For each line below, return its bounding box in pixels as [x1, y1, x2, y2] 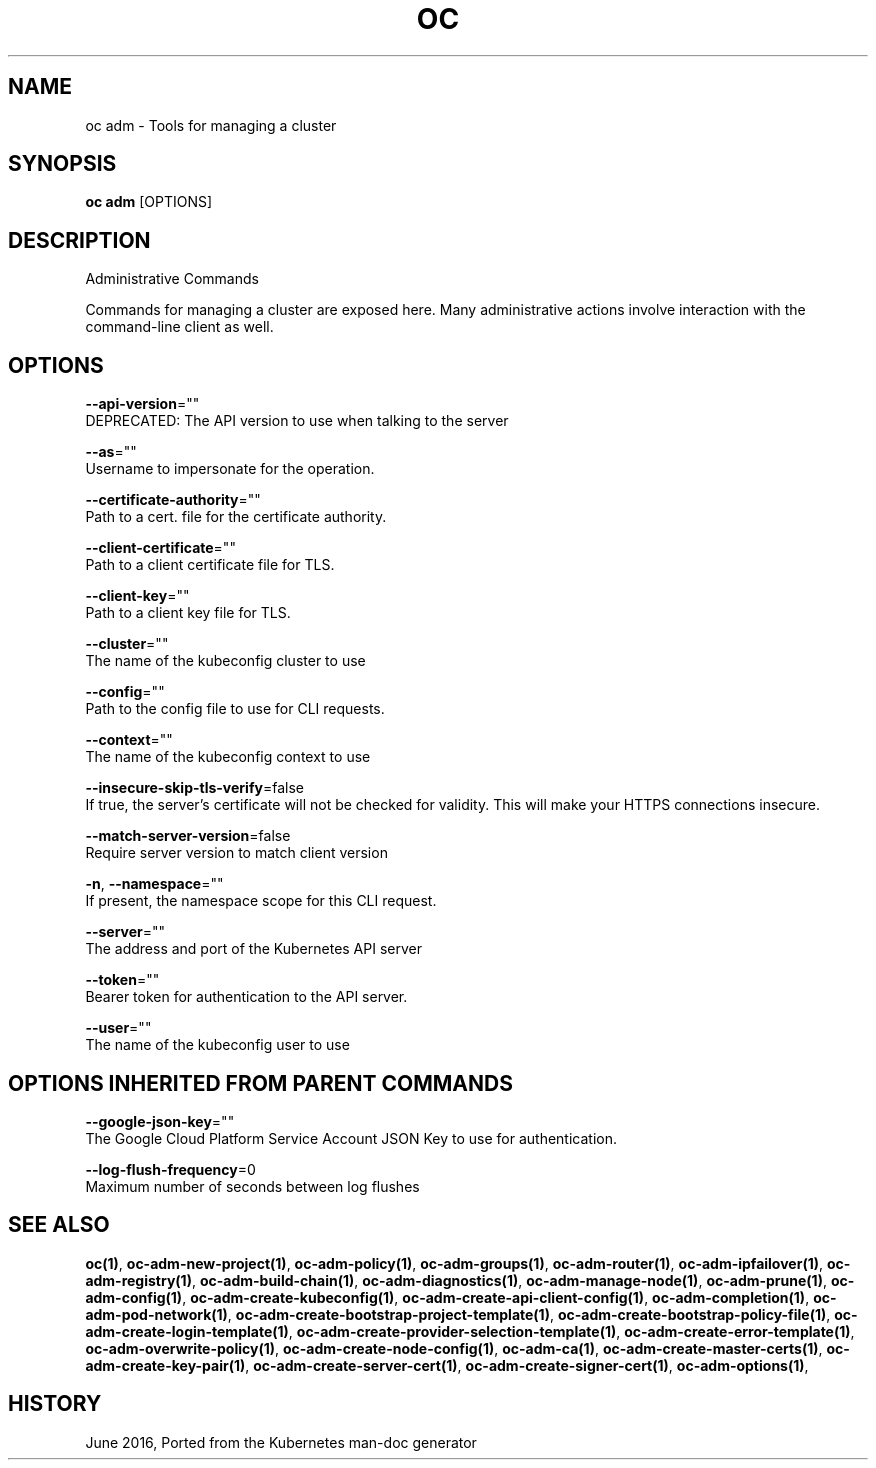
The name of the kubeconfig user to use [85, 1036, 350, 1054]
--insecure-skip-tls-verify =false [85, 779, 304, 797]
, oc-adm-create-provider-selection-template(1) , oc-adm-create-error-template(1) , [288, 1322, 855, 1340]
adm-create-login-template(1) [85, 1322, 289, 1340]
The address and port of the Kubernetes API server [85, 940, 422, 958]
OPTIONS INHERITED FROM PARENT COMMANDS [8, 1070, 513, 1096]
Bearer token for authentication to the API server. [85, 988, 408, 1006]
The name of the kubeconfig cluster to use [85, 652, 366, 670]
